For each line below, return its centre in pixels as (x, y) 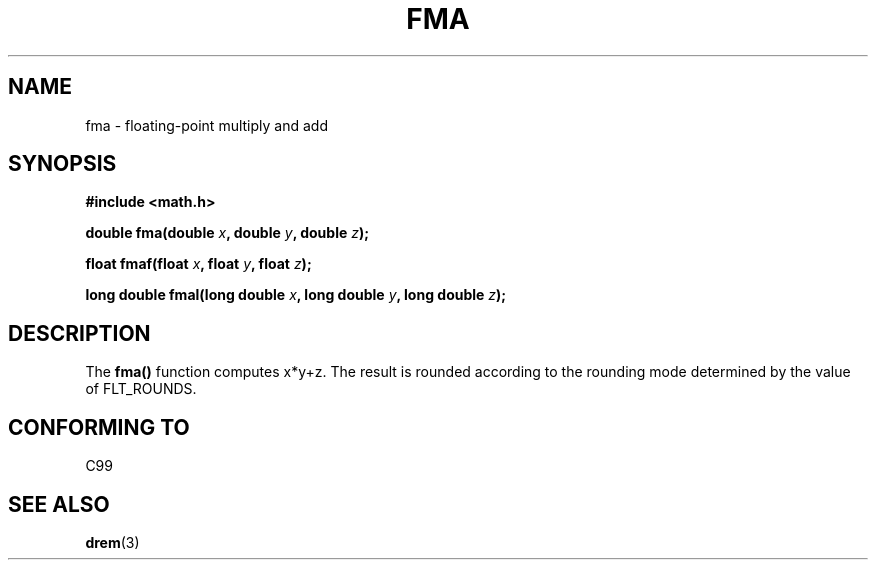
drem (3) (112, 542)
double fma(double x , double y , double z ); (227, 233)
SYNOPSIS (62, 164)
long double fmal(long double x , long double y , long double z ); (296, 295)
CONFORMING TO (99, 427)
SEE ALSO (59, 504)
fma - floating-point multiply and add (206, 125)
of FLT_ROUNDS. (141, 389)
